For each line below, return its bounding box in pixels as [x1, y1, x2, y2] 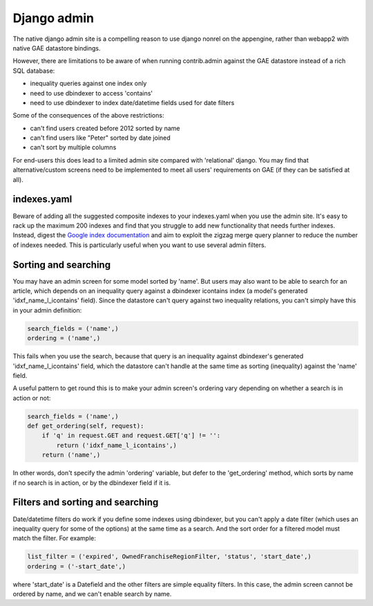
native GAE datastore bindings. [12, 44, 101, 52]
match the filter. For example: [12, 534, 96, 542]
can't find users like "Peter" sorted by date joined [30, 134, 171, 142]
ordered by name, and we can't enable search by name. [12, 590, 172, 598]
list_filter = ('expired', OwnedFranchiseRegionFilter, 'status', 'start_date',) [27, 553, 312, 560]
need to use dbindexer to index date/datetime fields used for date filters [30, 98, 235, 107]
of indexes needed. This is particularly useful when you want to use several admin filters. [12, 241, 267, 249]
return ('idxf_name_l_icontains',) [56, 441, 178, 449]
